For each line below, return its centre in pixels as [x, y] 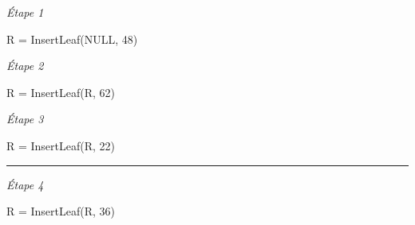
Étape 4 [25, 184]
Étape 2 [25, 66]
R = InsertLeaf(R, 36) [61, 211]
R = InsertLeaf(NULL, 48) [72, 39]
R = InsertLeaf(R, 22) [61, 145]
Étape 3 [25, 119]
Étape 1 [25, 12]
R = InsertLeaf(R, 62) [61, 92]
